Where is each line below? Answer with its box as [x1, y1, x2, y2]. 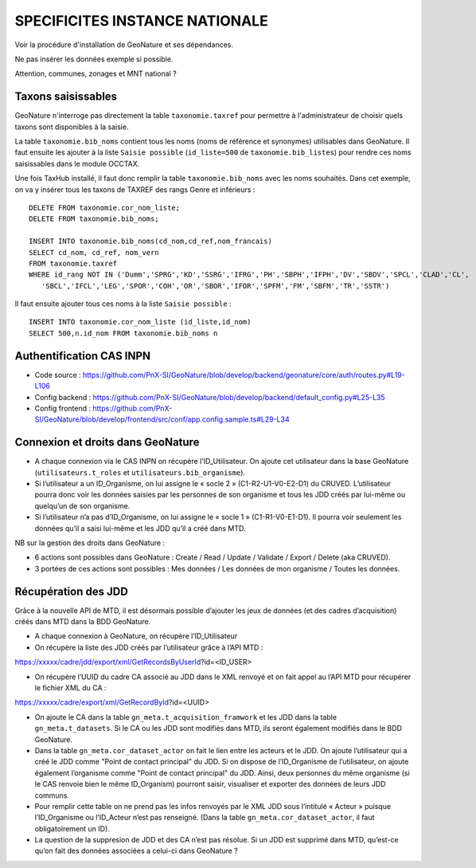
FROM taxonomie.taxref [29, 259, 118, 268]
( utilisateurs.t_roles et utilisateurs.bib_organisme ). [34, 467, 246, 477]
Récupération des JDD [14, 584, 129, 598]
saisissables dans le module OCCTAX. [14, 159, 140, 168]
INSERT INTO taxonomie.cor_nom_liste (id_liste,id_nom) [29, 317, 252, 327]
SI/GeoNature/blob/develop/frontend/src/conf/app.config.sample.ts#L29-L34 [34, 414, 290, 424]
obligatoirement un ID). [34, 823, 111, 833]
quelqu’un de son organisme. [34, 501, 131, 510]
